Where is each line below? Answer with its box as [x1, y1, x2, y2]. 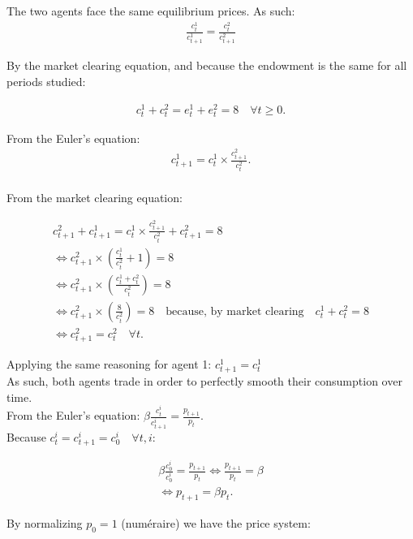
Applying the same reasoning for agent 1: [6, 355, 212, 372]
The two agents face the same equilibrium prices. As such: [6, 2, 295, 19]
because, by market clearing [166, 305, 304, 317]
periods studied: [6, 72, 86, 89]
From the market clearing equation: [6, 189, 183, 206]
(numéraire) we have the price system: [121, 514, 311, 531]
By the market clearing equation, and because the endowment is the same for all [6, 57, 407, 74]
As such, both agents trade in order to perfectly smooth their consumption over [6, 373, 402, 390]
